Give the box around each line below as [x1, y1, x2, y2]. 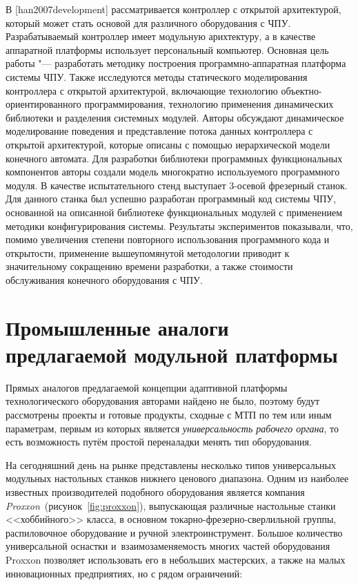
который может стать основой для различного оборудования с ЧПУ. [6, 15, 291, 30]
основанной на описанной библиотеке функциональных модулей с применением [6, 204, 343, 219]
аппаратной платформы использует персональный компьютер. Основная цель [6, 42, 329, 57]
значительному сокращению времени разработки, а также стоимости [6, 259, 293, 274]
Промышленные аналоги [6, 313, 229, 341]
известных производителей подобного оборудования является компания [6, 484, 305, 499]
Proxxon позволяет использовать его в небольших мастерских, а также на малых [6, 552, 346, 566]
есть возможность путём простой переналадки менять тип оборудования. [6, 434, 312, 449]
